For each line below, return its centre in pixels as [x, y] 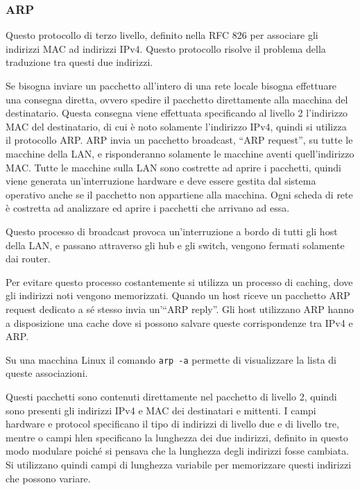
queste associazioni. [47, 373]
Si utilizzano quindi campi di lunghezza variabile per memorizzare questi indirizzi [179, 464]
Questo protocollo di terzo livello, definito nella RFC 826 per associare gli [162, 35]
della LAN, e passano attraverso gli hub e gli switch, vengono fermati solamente [175, 245]
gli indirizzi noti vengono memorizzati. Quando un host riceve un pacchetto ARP [178, 295]
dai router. [28, 259]
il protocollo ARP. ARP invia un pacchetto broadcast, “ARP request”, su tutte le [179, 140]
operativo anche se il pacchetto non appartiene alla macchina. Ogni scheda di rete [179, 194]
